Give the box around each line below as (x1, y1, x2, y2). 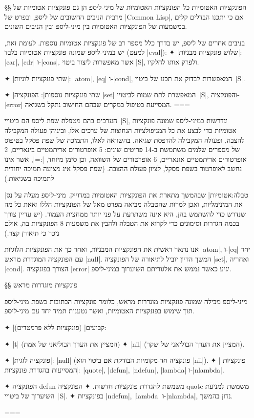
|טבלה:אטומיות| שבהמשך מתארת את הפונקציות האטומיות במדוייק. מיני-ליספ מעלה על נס (4, 189, 249, 199)
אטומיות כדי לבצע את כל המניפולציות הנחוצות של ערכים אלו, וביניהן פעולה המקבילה (4, 125, 236, 135)
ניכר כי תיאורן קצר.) (4, 227, 60, 238)
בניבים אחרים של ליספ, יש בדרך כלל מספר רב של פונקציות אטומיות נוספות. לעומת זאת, (4, 37, 245, 47)
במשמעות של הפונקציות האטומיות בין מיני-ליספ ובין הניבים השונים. (4, 21, 187, 31)
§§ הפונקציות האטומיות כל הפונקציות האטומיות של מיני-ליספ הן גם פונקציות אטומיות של (4, 2, 247, 12)
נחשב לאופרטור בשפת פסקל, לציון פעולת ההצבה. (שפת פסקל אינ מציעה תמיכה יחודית (4, 163, 242, 174)
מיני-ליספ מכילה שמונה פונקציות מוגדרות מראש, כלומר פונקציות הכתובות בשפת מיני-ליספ (4, 296, 248, 306)
